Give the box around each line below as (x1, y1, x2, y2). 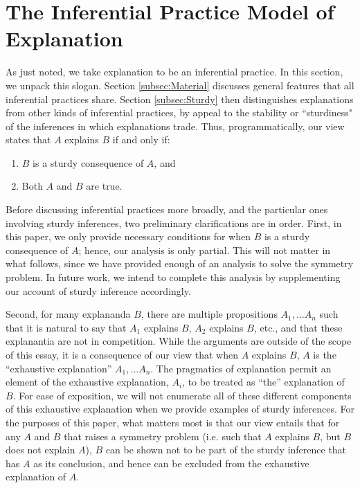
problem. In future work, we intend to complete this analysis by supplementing (6, 270, 341, 284)
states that (6, 132, 51, 147)
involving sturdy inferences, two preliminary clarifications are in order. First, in (6, 215, 342, 230)
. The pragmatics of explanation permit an (150, 361, 332, 375)
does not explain (6, 442, 75, 457)
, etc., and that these (253, 320, 343, 334)
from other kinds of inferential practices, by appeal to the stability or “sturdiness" (6, 105, 353, 120)
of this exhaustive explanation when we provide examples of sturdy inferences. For (6, 401, 354, 416)
